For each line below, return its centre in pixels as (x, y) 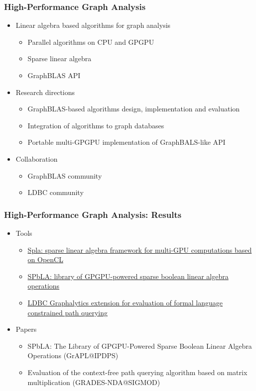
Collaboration (37, 158)
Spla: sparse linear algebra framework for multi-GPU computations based (140, 249)
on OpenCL (45, 259)
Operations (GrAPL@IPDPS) (73, 355)
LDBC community (56, 192)
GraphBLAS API (54, 75)
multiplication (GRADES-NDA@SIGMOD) (94, 382)
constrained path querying (68, 312)
